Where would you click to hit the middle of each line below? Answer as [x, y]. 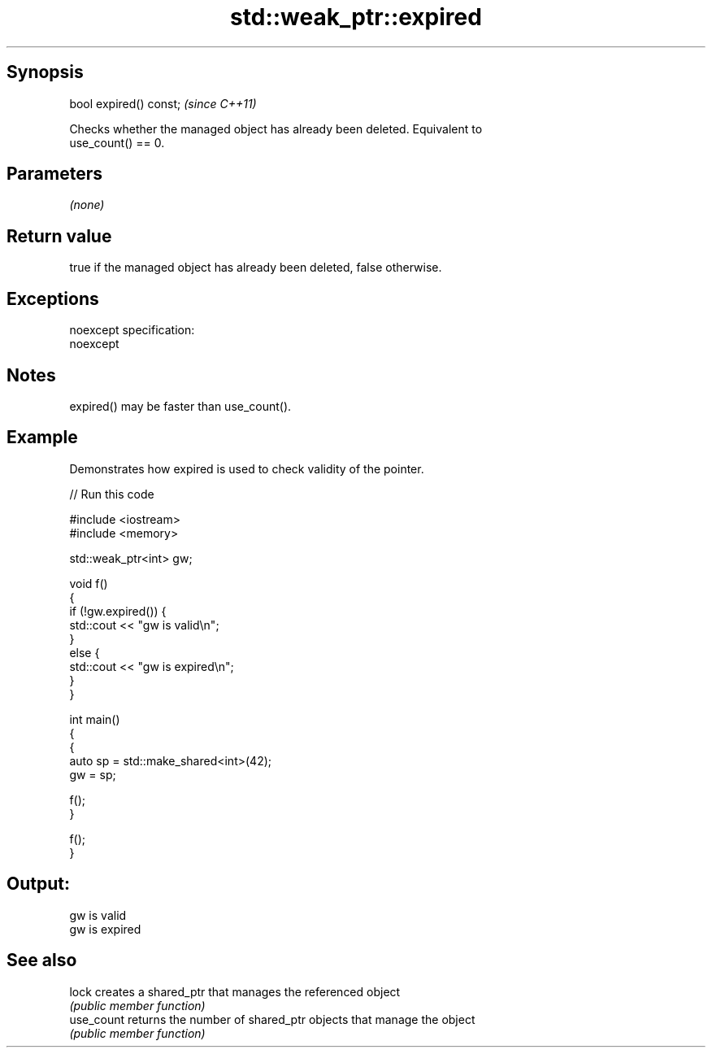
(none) [87, 205]
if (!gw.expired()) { [118, 611]
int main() [95, 719]
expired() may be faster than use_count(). [180, 406]
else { [85, 652]
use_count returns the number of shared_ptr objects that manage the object [272, 1019]
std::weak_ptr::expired [356, 17]
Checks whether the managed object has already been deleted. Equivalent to [276, 128]
